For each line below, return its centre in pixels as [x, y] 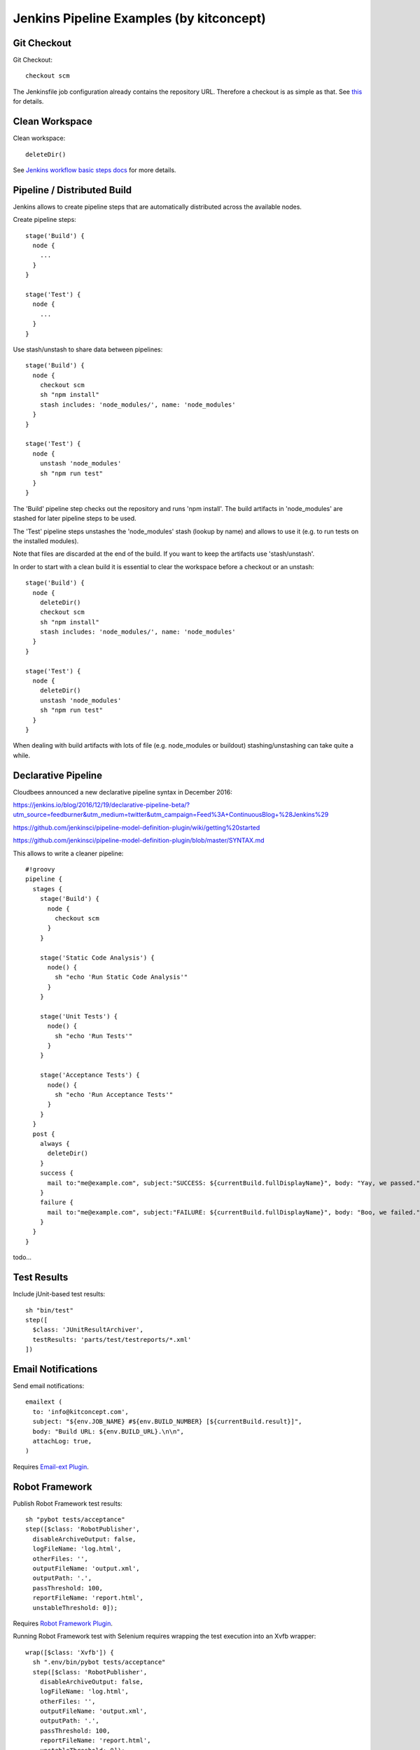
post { [44, 1134]
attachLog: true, [62, 1441]
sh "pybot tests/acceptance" [75, 1520]
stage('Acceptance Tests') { [90, 1075]
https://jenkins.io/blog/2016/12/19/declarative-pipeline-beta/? [101, 805]
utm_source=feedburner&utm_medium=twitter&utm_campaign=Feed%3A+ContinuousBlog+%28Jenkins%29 [171, 815]
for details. [28, 101]
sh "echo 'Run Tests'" [94, 1036]
